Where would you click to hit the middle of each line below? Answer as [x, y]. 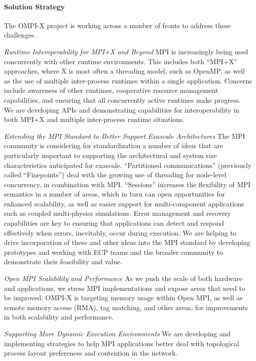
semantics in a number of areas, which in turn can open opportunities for [115, 194]
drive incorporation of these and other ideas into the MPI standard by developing [127, 242]
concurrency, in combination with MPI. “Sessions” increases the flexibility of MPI [127, 184]
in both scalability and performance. [59, 317]
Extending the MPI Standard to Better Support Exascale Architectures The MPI [125, 136]
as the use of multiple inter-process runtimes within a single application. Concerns [128, 80]
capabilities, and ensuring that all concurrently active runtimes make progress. [123, 100]
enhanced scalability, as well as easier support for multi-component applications [124, 203]
